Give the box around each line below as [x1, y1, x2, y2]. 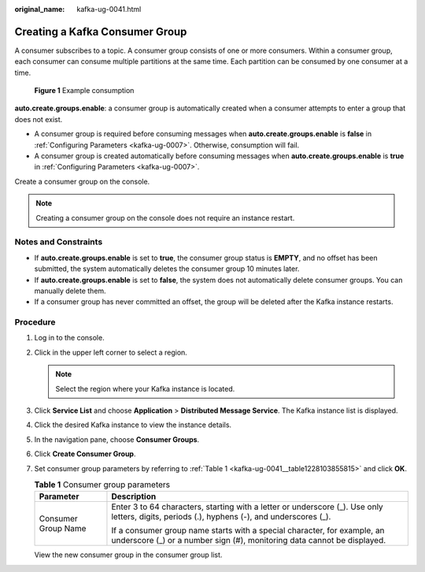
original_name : [14, 5, 65, 13]
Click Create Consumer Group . [34, 449, 136, 459]
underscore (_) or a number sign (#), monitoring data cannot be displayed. [111, 535, 386, 546]
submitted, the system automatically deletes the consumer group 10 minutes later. [34, 264, 300, 273]
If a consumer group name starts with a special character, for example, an [111, 525, 385, 536]
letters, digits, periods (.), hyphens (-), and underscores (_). [111, 511, 331, 522]
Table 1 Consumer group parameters [34, 479, 171, 490]
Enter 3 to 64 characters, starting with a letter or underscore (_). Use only [111, 501, 383, 512]
